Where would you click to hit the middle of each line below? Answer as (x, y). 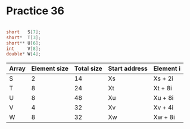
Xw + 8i (164, 117)
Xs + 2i (163, 78)
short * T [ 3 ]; (24, 37)
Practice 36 (35, 11)
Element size (50, 68)
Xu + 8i (163, 98)
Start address (128, 68)
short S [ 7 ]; (24, 32)
